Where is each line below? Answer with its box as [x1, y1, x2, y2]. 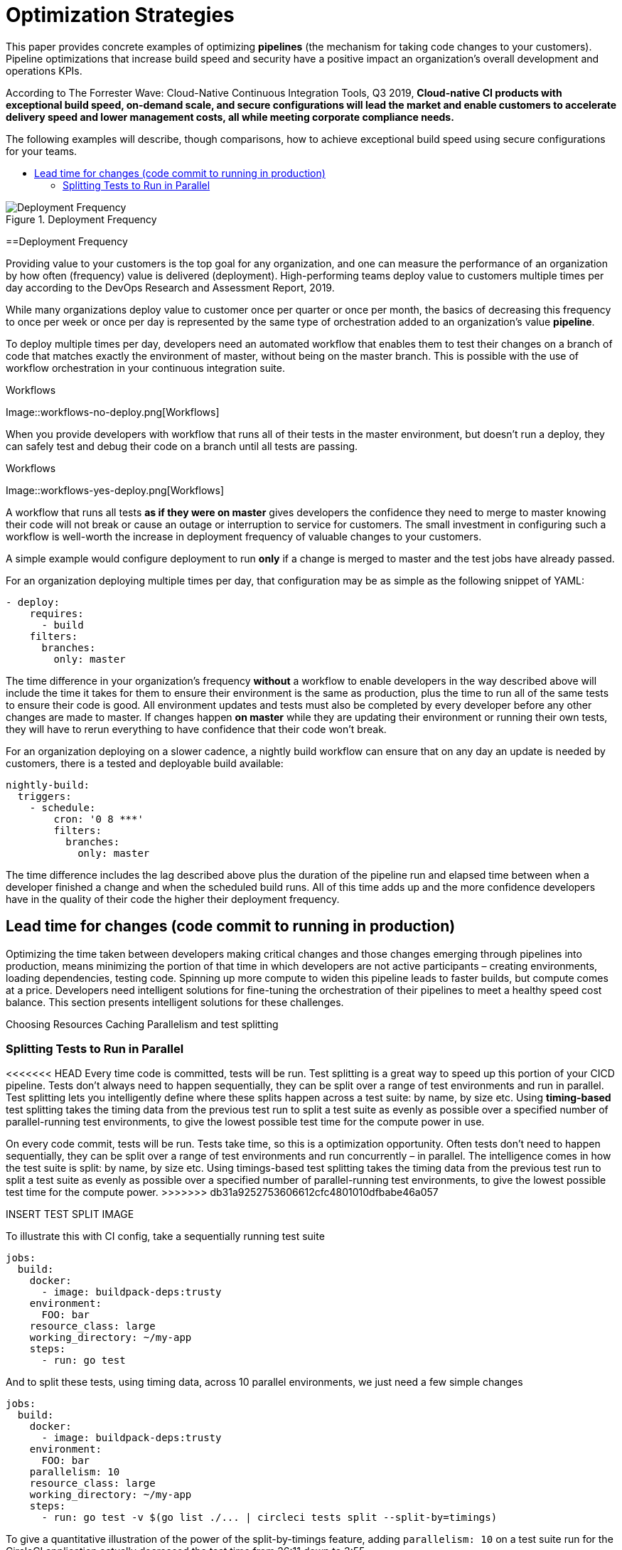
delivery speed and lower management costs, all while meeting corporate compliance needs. [6, 110, 454, 123]
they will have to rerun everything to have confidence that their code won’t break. [6, 722, 387, 735]
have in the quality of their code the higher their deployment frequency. [6, 892, 340, 905]
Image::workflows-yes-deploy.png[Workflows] [6, 483, 225, 496]
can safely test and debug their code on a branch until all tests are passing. [6, 439, 358, 452]
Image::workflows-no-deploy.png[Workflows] [6, 405, 220, 418]
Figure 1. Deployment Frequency [6, 213, 157, 225]
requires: [29, 607, 84, 619]
